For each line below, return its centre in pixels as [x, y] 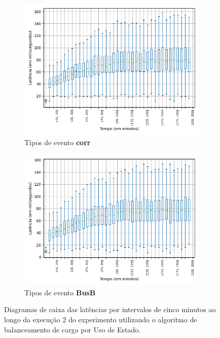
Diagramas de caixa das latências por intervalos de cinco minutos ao [110, 309]
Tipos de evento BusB [60, 292]
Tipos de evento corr [58, 142]
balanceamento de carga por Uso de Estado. [72, 329]
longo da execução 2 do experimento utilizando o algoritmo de [101, 319]
